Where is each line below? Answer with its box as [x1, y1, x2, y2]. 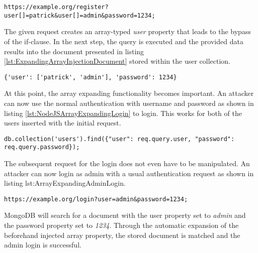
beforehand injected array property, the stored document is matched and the [4, 229, 240, 240]
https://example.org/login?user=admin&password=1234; [4, 195, 188, 203]
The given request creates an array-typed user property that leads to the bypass [4, 26, 251, 37]
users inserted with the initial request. [4, 117, 121, 128]
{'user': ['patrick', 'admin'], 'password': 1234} [4, 73, 177, 81]
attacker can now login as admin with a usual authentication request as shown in [4, 168, 254, 178]
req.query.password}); [4, 144, 80, 151]
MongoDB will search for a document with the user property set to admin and [4, 210, 246, 220]
